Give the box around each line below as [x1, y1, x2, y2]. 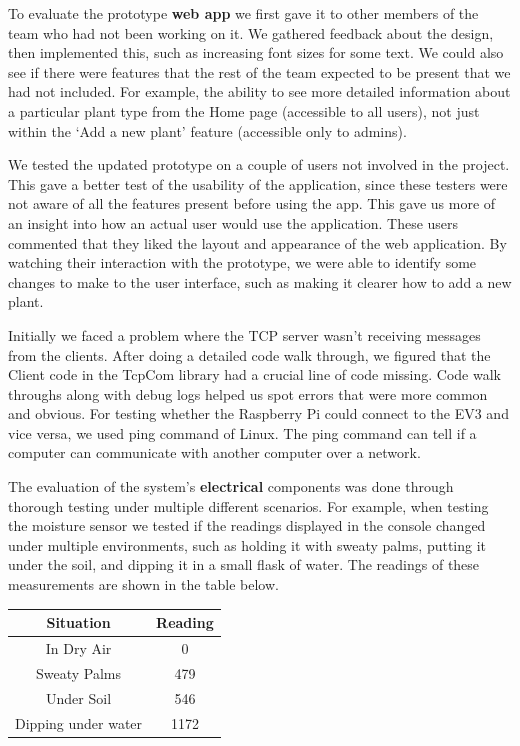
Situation [46, 612, 111, 633]
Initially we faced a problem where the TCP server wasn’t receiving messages [8, 324, 481, 345]
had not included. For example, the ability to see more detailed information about [8, 81, 511, 102]
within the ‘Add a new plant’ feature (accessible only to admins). [8, 120, 407, 141]
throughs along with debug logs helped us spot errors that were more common [8, 383, 488, 404]
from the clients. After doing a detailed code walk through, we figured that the [8, 344, 491, 365]
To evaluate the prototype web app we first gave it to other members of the [8, 3, 479, 23]
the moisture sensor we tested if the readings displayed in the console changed [8, 515, 486, 536]
